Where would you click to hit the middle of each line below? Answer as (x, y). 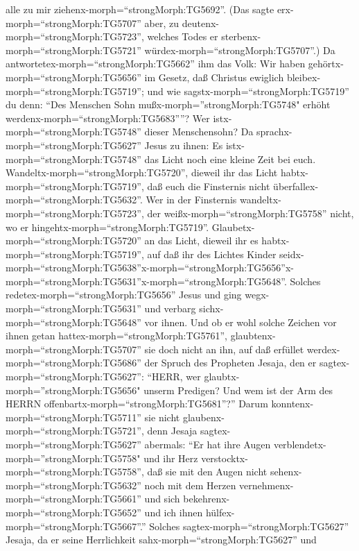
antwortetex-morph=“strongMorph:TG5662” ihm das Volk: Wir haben (156, 63)
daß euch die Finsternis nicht (209, 186)
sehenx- (286, 472)
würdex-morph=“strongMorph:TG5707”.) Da (240, 50)
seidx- (292, 254)
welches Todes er (183, 36)
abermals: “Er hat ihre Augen (208, 444)
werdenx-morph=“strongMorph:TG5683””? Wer (108, 118)
